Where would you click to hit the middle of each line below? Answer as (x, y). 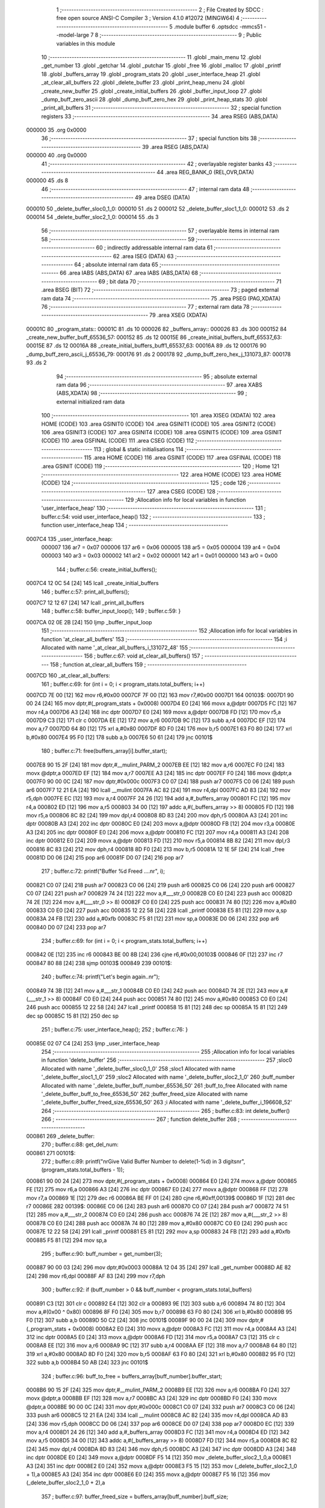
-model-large (73, 35)
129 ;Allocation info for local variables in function (185, 500)
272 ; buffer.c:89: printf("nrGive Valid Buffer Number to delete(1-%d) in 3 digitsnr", (143, 1162)
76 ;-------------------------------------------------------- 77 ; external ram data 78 (145, 306)
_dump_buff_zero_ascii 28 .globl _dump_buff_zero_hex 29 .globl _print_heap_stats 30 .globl (154, 99)
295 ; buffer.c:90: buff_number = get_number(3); (102, 1253)
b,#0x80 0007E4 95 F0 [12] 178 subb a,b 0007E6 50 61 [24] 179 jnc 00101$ (119, 737)
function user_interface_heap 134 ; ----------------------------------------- (135, 525)
